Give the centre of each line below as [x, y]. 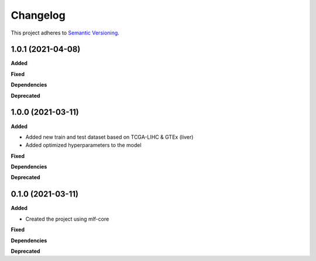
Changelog [38, 15]
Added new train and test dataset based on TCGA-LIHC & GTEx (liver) [109, 137]
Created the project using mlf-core [67, 219]
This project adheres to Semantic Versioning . [65, 33]
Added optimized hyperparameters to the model [83, 145]
